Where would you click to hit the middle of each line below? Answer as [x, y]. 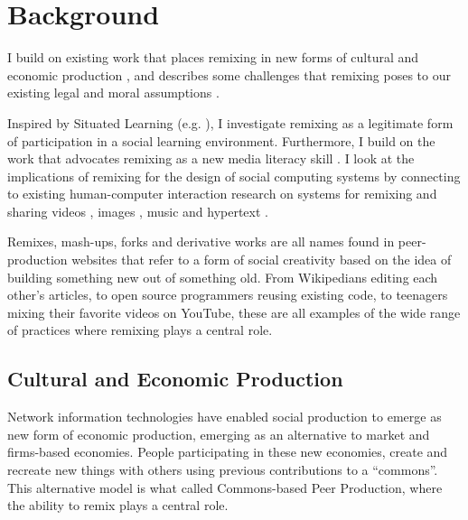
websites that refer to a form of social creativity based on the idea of [262, 260]
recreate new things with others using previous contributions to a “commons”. [223, 470]
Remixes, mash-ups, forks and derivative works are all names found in [201, 241]
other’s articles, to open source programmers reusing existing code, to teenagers [228, 295]
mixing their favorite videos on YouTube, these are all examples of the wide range [234, 312]
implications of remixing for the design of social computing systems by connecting [234, 176]
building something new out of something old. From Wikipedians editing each [223, 277]
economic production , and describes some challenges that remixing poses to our [229, 74]
